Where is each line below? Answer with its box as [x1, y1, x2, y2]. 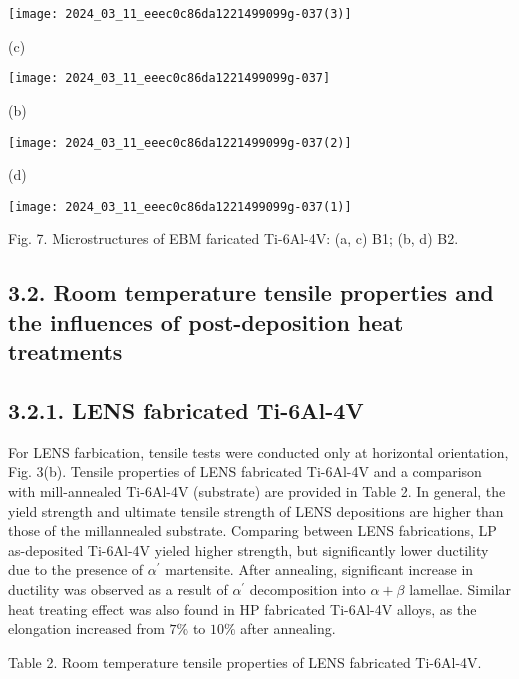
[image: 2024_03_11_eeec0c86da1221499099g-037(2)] [8, 135, 352, 150]
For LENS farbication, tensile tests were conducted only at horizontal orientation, [8, 441, 509, 462]
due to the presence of [8, 559, 144, 580]
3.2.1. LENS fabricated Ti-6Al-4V [8, 394, 364, 425]
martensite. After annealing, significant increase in [165, 559, 474, 580]
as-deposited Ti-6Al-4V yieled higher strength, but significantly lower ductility [8, 539, 489, 560]
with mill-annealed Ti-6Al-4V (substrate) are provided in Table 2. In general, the [8, 480, 506, 501]
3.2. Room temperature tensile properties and [8, 277, 494, 308]
